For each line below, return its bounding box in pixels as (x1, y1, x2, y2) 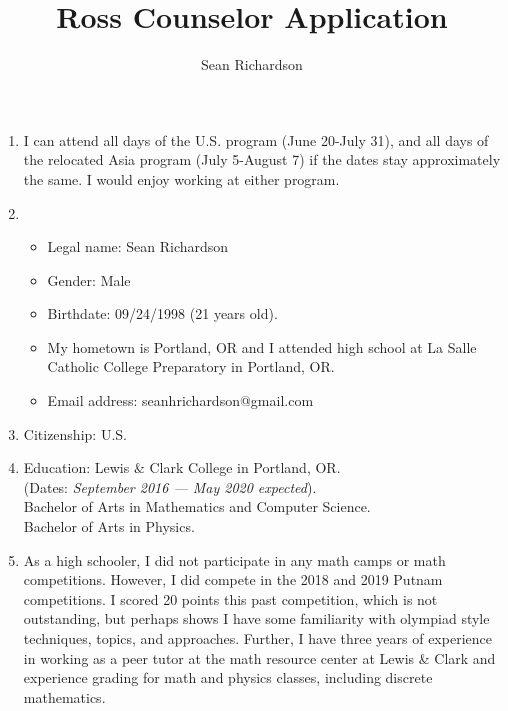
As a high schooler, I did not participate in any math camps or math (23, 549, 446, 570)
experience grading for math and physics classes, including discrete (23, 667, 433, 688)
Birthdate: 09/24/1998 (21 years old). (47, 303, 278, 324)
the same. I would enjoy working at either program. (23, 168, 340, 189)
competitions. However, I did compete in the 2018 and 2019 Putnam (23, 569, 443, 590)
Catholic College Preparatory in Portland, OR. (47, 356, 335, 377)
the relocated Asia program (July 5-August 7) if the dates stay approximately (23, 149, 501, 170)
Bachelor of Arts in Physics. (23, 516, 195, 537)
